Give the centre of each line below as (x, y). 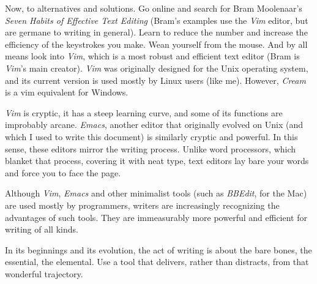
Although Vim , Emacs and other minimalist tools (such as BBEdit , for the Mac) (156, 193)
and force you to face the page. (63, 172)
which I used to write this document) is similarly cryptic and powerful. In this (151, 136)
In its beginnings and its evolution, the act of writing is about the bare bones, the (158, 249)
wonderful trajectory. (44, 273)
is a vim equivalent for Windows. (67, 92)
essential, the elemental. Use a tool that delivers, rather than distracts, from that (157, 262)
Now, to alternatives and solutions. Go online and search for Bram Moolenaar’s (154, 8)
